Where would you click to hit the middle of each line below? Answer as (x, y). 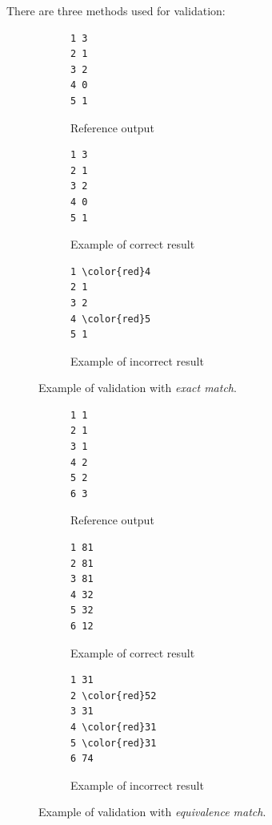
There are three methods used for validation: (116, 10)
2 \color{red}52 (114, 696)
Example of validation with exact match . (138, 388)
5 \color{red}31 (114, 743)
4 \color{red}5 (111, 319)
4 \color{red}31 (114, 727)
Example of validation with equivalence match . (152, 812)
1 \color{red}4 (111, 271)
